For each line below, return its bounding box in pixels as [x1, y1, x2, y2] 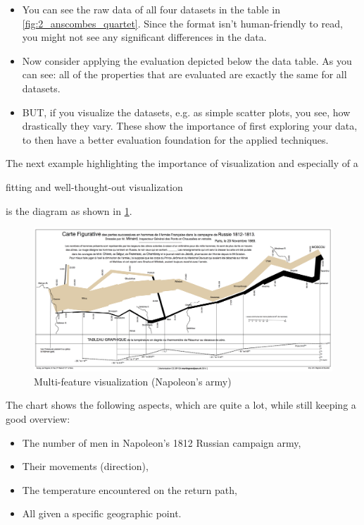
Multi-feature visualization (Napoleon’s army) [34, 373, 232, 388]
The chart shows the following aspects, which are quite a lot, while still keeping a [6, 397, 356, 412]
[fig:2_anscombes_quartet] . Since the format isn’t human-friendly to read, [22, 16, 343, 30]
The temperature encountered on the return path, [22, 482, 237, 497]
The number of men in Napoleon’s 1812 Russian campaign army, [22, 435, 301, 450]
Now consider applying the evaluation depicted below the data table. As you [22, 53, 352, 68]
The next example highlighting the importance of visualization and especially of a [6, 156, 358, 171]
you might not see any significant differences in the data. [22, 30, 267, 44]
